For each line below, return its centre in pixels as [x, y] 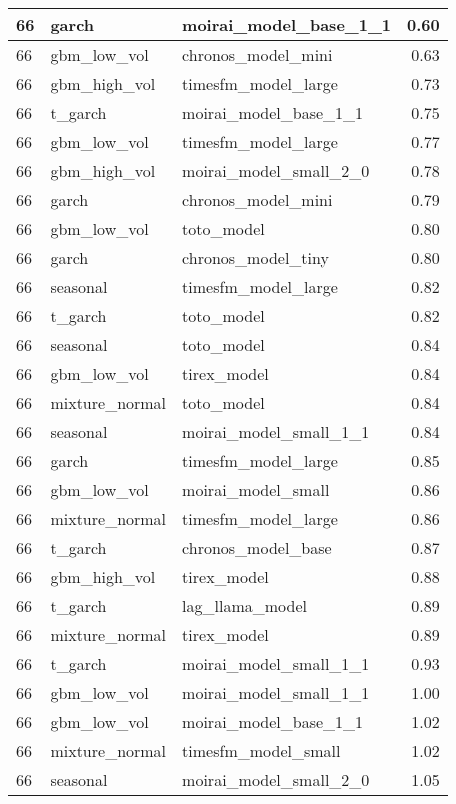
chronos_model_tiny [255, 257]
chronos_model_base [257, 547]
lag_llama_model [244, 605]
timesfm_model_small [261, 750]
